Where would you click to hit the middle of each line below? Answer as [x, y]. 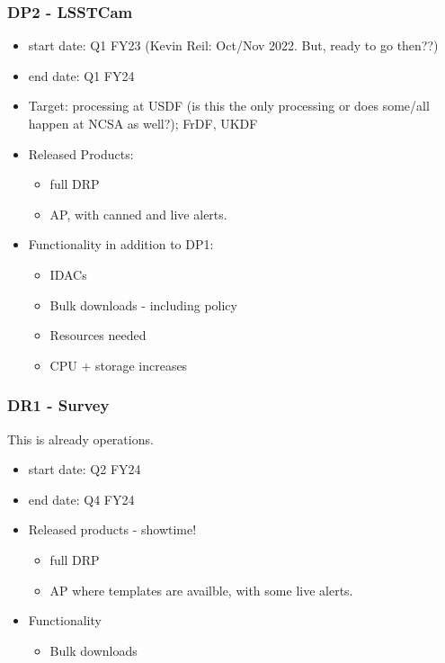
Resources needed [98, 335]
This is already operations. [80, 439]
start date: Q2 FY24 [85, 469]
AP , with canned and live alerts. [138, 214]
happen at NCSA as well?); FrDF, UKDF [143, 123]
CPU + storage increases [119, 365]
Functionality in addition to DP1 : [121, 244]
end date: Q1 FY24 [81, 75]
